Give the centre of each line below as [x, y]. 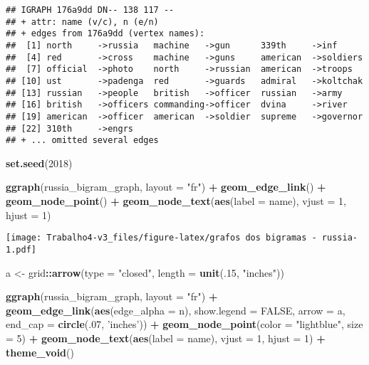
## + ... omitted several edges [82, 141]
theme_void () [40, 352]
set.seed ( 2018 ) [39, 163]
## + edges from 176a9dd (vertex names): [105, 34]
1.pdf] [21, 249]
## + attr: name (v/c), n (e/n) [82, 22]
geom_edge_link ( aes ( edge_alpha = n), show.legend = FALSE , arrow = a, [176, 310]
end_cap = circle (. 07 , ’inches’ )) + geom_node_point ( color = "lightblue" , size [184, 324]
